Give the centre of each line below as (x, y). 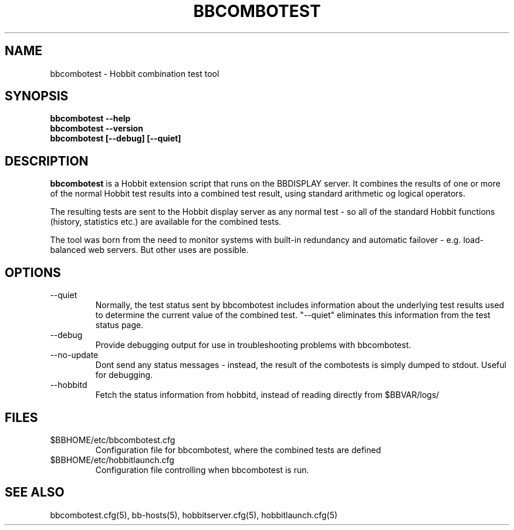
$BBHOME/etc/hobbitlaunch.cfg (112, 460)
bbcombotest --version (97, 129)
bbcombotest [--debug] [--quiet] (116, 139)
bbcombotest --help (90, 119)
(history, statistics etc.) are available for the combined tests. (166, 222)
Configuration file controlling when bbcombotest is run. (202, 470)
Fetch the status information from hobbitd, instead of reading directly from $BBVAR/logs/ (267, 395)
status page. (119, 325)
